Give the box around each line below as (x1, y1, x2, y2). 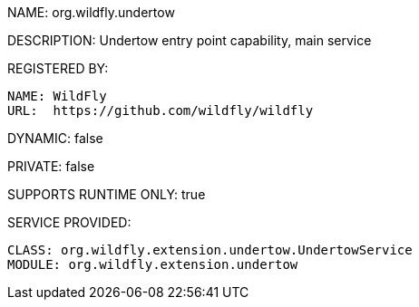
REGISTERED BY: (7, 61, 109, 76)
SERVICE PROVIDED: (7, 215, 132, 230)
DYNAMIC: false (7, 130, 103, 146)
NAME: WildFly (7, 89, 107, 103)
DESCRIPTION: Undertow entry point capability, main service (7, 33, 372, 48)
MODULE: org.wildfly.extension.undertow (7, 257, 298, 272)
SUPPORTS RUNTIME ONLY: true (7, 187, 206, 202)
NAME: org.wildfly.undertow (7, 5, 175, 20)
